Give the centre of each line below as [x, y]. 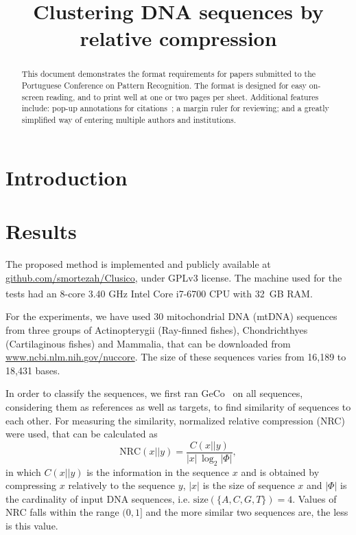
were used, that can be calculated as [82, 434]
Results [41, 231]
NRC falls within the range [62, 512]
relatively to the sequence [122, 485]
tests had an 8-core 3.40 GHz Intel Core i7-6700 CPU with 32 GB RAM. [159, 293]
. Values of [315, 498]
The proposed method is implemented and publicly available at [138, 263]
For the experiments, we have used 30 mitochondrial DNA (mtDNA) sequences [171, 316]
